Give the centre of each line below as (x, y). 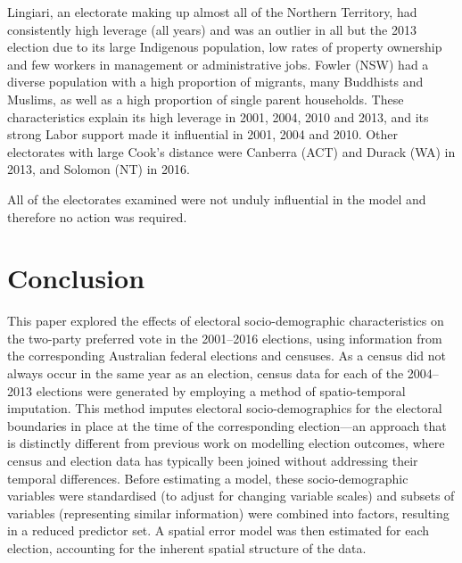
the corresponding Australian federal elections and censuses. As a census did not (227, 356)
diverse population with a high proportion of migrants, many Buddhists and (215, 82)
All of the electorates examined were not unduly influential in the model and (217, 199)
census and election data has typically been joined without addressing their (213, 460)
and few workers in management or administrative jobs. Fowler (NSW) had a (218, 64)
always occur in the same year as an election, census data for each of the (206, 373)
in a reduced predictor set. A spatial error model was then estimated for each (219, 530)
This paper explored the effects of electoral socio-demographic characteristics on (226, 321)
